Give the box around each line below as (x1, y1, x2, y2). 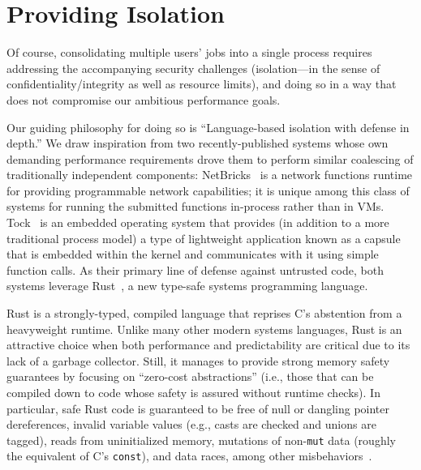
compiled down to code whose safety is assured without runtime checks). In (6, 384, 380, 400)
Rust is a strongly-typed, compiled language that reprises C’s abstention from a (6, 305, 402, 322)
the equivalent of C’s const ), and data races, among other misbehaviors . (6, 447, 372, 464)
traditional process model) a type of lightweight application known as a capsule (6, 229, 401, 246)
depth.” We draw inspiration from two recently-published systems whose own (6, 135, 389, 152)
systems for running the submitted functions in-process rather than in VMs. (6, 198, 384, 215)
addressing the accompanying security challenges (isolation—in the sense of (6, 59, 380, 76)
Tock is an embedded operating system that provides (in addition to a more (6, 214, 389, 231)
